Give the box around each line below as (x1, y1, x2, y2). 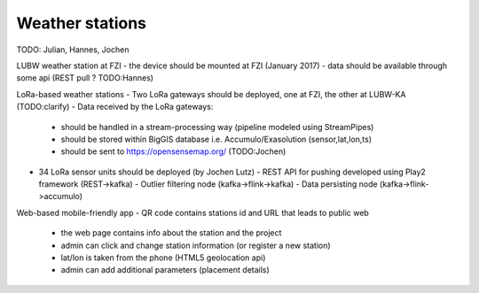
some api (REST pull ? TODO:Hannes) (16, 73, 154, 83)
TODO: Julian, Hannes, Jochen (16, 44, 130, 55)
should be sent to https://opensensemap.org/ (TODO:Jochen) (60, 146, 287, 157)
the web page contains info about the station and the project (60, 227, 282, 238)
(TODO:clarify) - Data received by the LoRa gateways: (16, 102, 214, 112)
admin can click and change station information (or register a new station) (60, 240, 332, 251)
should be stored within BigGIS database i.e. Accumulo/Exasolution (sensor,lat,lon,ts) (60, 134, 373, 144)
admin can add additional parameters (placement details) (60, 265, 270, 275)
